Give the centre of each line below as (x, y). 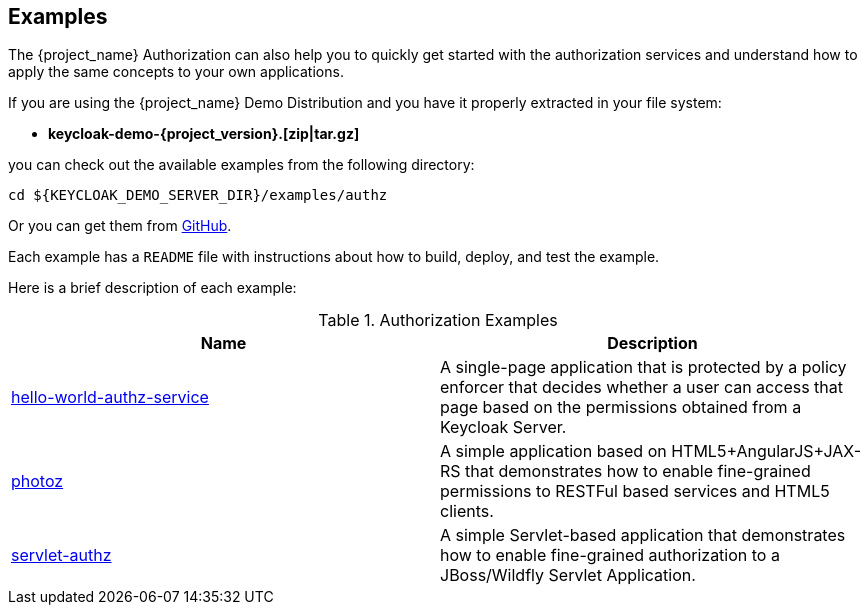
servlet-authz (61, 555)
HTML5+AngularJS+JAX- (766, 451)
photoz (37, 481)
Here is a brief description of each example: (152, 288)
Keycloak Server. (503, 427)
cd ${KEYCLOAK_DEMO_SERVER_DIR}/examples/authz (198, 195)
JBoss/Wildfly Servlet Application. (568, 575)
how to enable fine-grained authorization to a (610, 555)
